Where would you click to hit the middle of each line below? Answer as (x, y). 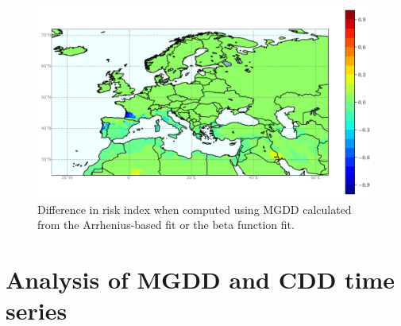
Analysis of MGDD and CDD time (200, 279)
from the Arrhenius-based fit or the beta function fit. (166, 225)
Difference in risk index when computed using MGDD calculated (195, 209)
